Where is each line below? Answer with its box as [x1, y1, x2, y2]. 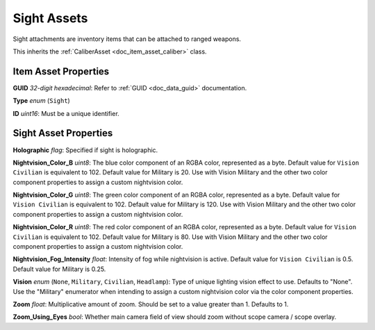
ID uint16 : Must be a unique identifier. [12, 109, 119, 117]
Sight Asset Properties [12, 127, 113, 139]
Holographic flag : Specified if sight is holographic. [12, 146, 158, 154]
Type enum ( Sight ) [12, 97, 71, 105]
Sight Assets [12, 10, 88, 26]
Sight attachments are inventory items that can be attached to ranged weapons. [12, 35, 242, 43]
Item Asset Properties [12, 65, 110, 77]
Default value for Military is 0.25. [12, 265, 106, 273]
